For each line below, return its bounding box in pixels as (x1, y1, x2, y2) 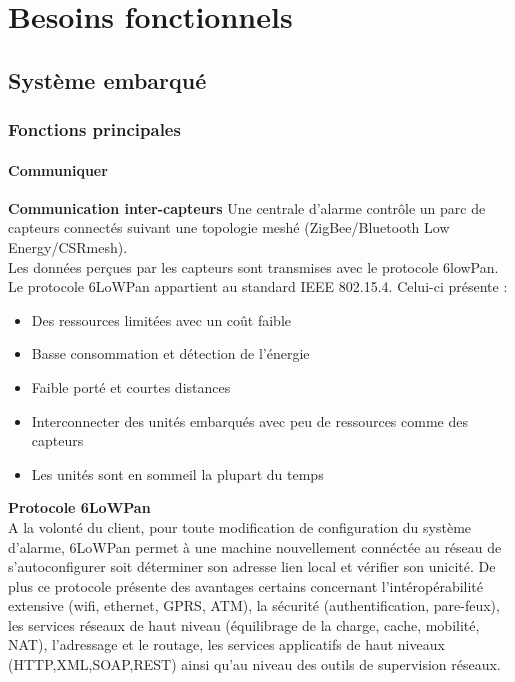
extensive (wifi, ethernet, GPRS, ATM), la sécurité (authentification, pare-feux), (8, 595, 500, 616)
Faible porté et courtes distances (31, 376, 231, 397)
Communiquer (8, 159, 108, 180)
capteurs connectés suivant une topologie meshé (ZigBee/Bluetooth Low (8, 217, 450, 238)
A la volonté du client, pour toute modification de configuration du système (8, 516, 472, 537)
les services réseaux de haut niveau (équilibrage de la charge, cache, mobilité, (8, 614, 480, 635)
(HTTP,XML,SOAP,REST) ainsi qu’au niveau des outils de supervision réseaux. (8, 654, 501, 675)
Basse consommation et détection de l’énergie (31, 343, 310, 364)
